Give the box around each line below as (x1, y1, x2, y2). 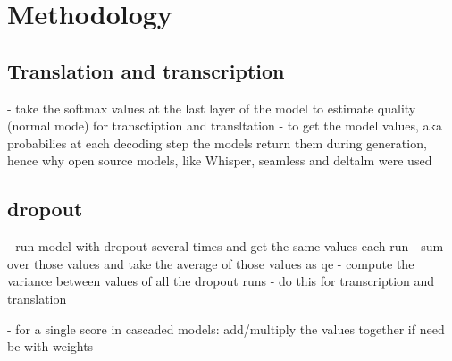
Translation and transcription (7, 56, 285, 84)
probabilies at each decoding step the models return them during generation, (7, 133, 427, 152)
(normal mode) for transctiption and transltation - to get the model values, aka (7, 116, 442, 135)
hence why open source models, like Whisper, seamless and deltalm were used (7, 151, 432, 170)
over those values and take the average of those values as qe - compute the (7, 254, 414, 273)
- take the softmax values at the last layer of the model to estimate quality (7, 98, 416, 117)
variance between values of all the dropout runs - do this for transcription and (7, 272, 435, 290)
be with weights (7, 337, 94, 356)
